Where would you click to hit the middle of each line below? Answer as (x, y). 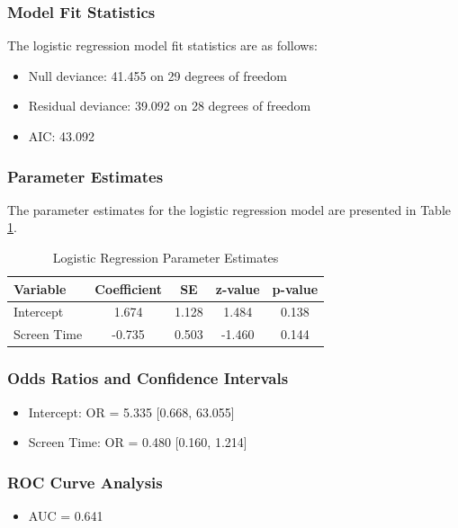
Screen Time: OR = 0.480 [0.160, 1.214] (138, 442)
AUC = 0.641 (66, 515)
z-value (238, 288)
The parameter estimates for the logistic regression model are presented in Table (229, 209)
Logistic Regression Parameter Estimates (166, 257)
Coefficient (128, 288)
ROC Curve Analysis (85, 482)
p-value (295, 288)
